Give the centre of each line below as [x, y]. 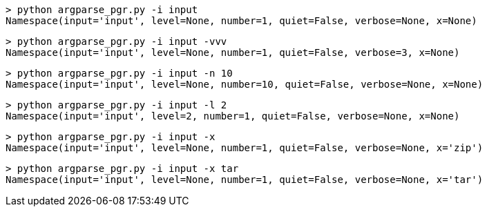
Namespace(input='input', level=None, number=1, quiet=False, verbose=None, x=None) [241, 21]
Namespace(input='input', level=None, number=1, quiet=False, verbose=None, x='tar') [245, 180]
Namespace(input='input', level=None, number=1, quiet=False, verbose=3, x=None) [233, 52]
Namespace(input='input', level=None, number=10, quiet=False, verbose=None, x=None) [245, 84]
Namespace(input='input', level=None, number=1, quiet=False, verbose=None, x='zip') [245, 148]
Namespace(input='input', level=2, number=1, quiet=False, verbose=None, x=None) [233, 116]
